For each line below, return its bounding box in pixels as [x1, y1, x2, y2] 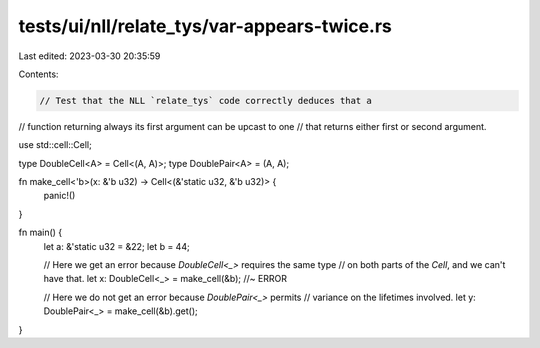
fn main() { [18, 226, 63, 239]
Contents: [18, 68, 59, 80]
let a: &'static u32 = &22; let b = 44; [43, 240, 190, 252]
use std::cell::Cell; [18, 139, 92, 151]
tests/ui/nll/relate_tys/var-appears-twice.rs [18, 15, 392, 37]
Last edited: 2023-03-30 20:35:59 [18, 50, 161, 62]
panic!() [43, 190, 76, 202]
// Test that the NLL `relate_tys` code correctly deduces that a [39, 95, 372, 106]
